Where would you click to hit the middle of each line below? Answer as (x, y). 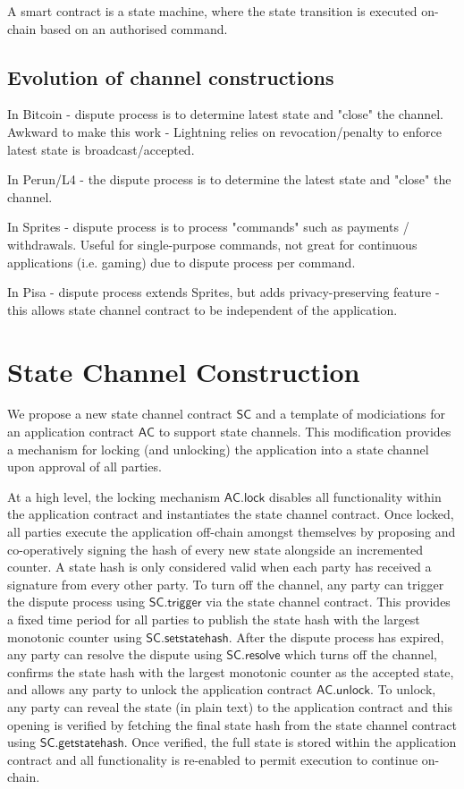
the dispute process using (76, 602)
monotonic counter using (75, 636)
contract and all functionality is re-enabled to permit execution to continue (213, 759)
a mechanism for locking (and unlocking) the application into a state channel (218, 449)
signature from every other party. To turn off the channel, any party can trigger (226, 584)
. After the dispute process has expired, (336, 636)
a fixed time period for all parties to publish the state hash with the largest (214, 619)
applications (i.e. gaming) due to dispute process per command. (181, 262)
